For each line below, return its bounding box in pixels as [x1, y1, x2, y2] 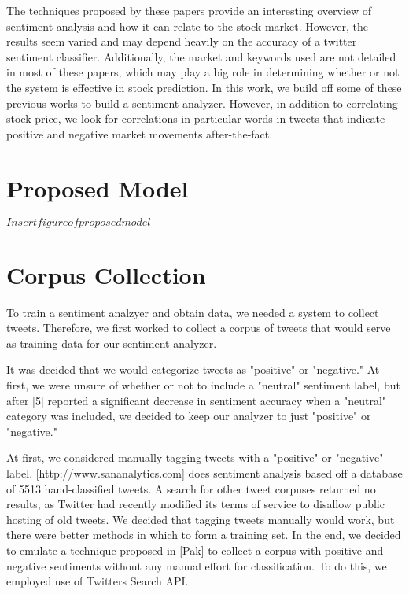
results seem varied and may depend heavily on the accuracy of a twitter [6, 33, 357, 50]
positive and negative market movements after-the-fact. [6, 125, 273, 142]
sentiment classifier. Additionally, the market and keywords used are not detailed [6, 48, 396, 65]
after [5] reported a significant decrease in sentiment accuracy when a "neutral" [6, 392, 387, 408]
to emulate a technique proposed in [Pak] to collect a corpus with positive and [6, 541, 384, 558]
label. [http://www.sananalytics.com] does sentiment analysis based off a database [6, 464, 403, 481]
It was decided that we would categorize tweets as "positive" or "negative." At [6, 361, 380, 378]
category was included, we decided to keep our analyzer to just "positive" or [6, 408, 371, 424]
